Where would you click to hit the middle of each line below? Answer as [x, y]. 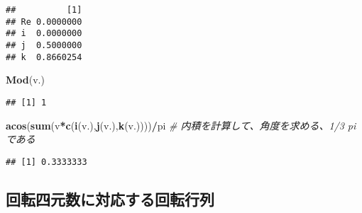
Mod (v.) [25, 80]
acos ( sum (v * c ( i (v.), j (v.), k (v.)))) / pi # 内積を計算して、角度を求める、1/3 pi [181, 125]
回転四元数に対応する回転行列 [110, 198]
